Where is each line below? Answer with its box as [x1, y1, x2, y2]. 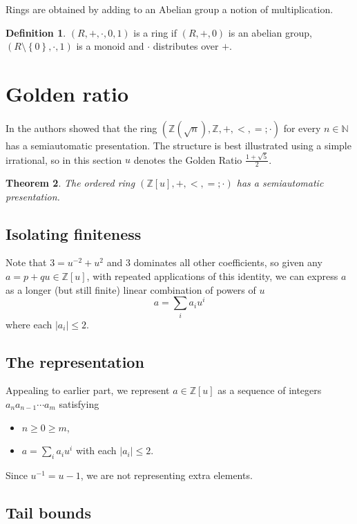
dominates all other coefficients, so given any [133, 255, 322, 270]
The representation [6, 350, 144, 372]
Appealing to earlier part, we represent [6, 383, 170, 397]
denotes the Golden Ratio [133, 152, 242, 167]
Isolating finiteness [6, 223, 142, 244]
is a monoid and [76, 39, 144, 53]
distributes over [153, 39, 219, 53]
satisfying [59, 397, 99, 411]
